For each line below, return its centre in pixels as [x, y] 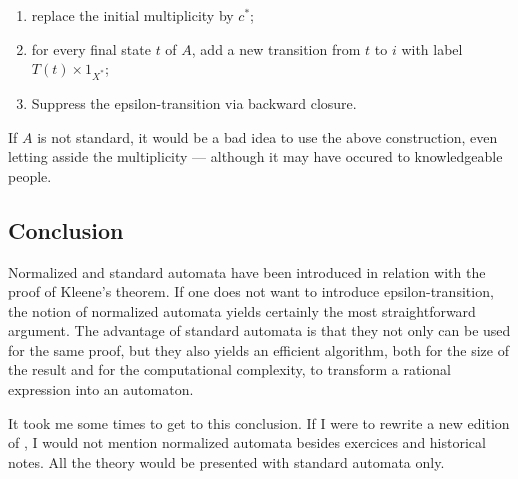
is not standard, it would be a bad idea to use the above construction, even [267, 136]
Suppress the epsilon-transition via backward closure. [194, 102]
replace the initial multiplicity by [132, 15]
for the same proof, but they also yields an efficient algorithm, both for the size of [258, 349]
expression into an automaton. [101, 389]
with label [432, 48]
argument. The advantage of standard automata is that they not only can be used [259, 330]
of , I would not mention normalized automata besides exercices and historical [247, 442]
